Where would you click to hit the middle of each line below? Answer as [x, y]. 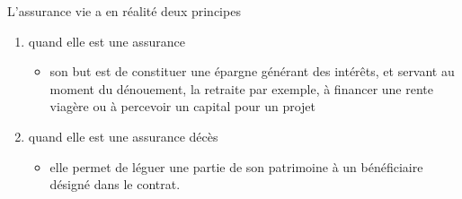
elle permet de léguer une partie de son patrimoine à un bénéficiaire [236, 166]
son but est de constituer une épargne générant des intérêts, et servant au [252, 71]
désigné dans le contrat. [115, 184]
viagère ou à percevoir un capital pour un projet [182, 106]
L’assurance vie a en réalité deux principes [124, 11]
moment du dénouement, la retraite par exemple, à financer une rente [241, 88]
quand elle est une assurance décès [123, 136]
